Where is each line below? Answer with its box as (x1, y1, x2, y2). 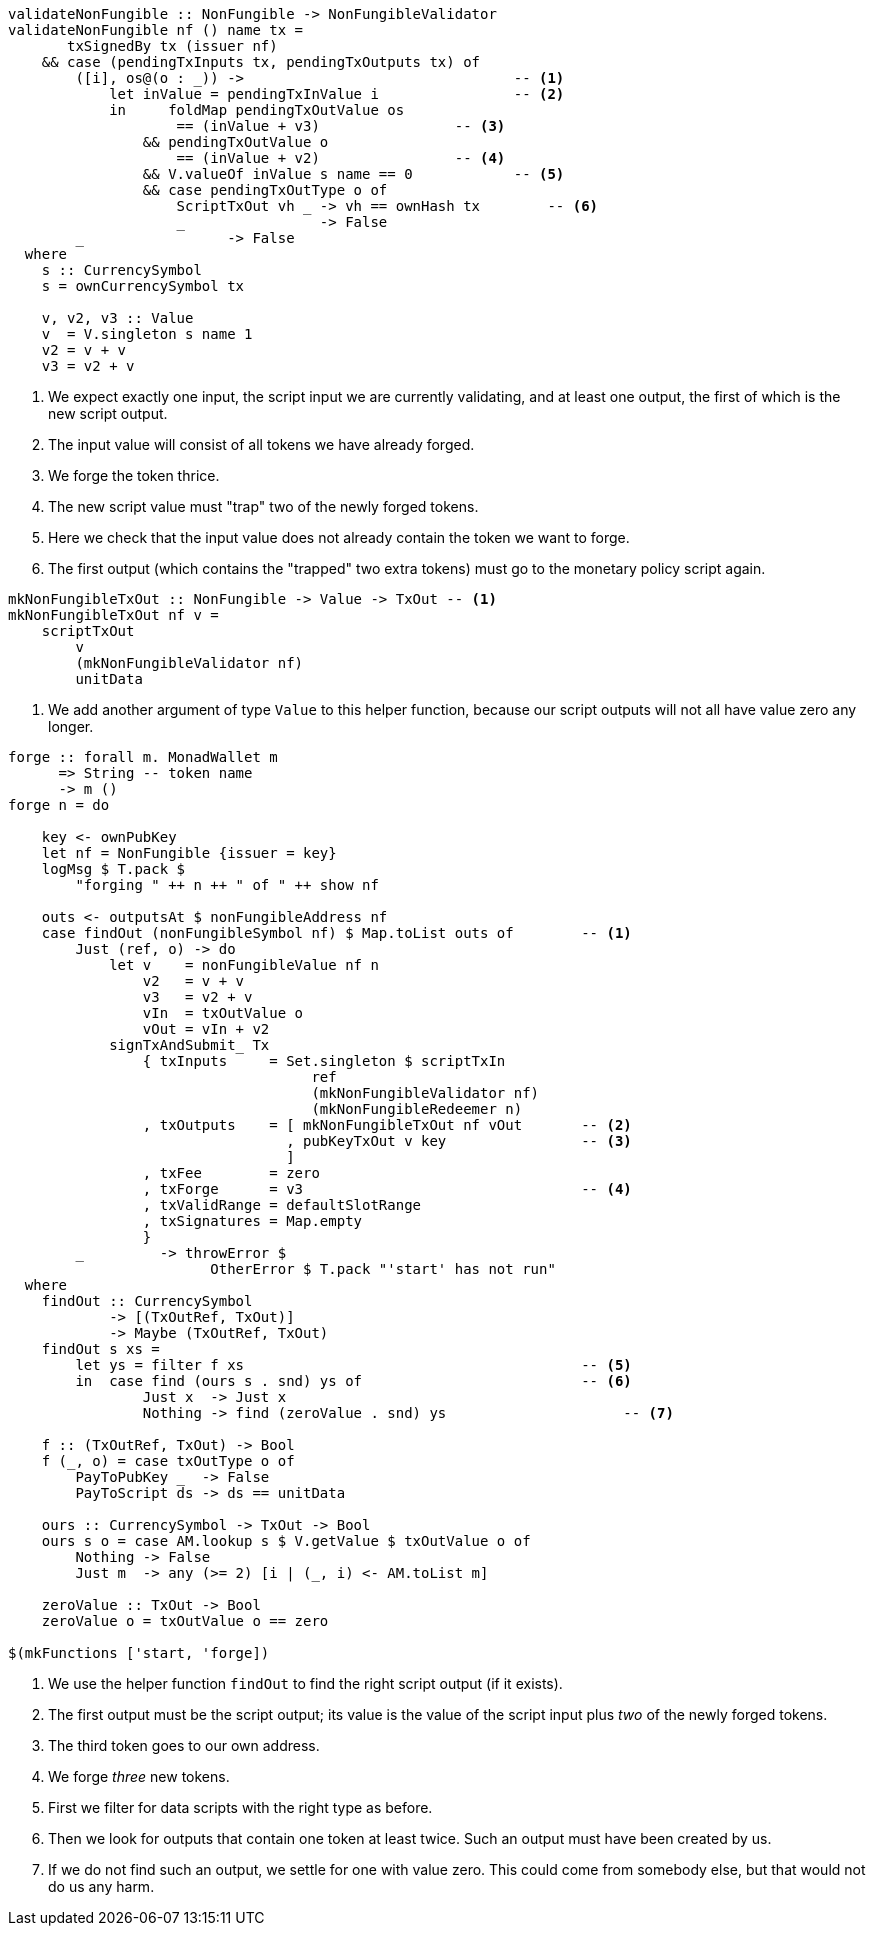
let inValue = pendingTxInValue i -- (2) (109, 86, 565, 102)
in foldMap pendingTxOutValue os (109, 102, 405, 118)
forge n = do (8, 797, 110, 813)
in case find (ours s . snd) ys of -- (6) (75, 1373, 632, 1389)
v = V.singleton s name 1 (41, 326, 253, 342)
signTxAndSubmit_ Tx (109, 1037, 270, 1053)
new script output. (48, 405, 168, 422)
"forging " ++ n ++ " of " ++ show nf (75, 877, 379, 893)
